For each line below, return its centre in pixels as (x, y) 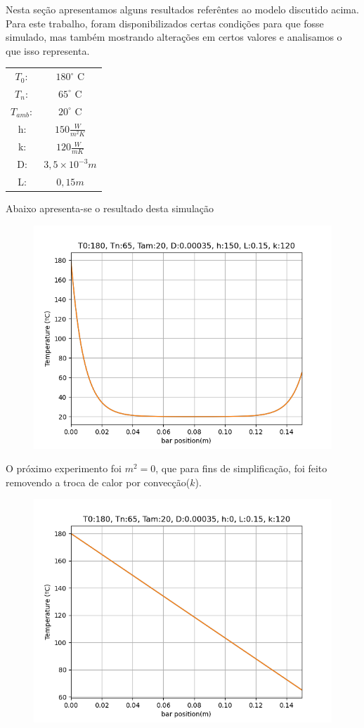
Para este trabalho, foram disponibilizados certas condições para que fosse (165, 23)
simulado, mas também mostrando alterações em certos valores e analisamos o (174, 37)
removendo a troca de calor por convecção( (98, 482)
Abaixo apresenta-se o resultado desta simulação (110, 208)
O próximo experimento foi (64, 468)
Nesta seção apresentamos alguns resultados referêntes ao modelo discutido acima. (182, 9)
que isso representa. (48, 50)
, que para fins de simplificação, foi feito (241, 468)
